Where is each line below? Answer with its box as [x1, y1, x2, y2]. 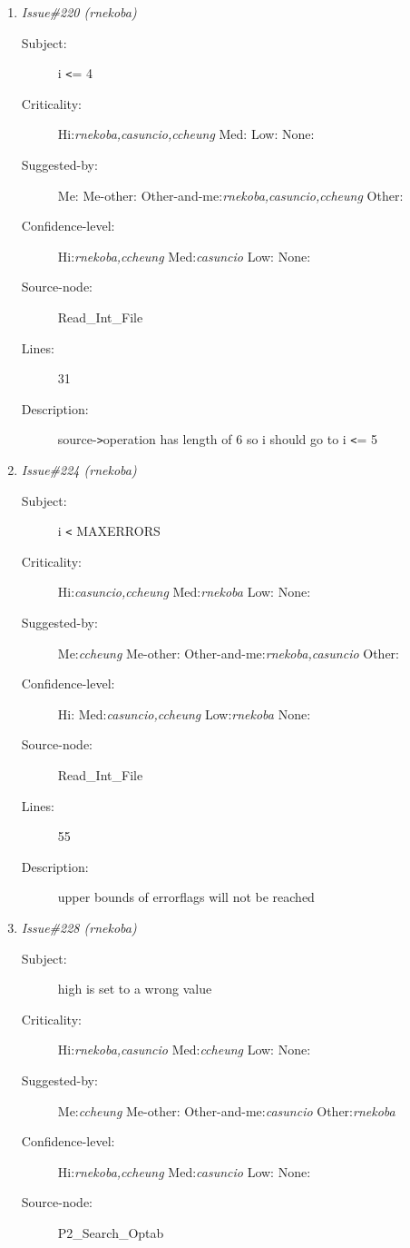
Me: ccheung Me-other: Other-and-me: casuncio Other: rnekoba [57, 1101, 395, 1120]
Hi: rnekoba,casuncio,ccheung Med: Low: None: [57, 124, 315, 144]
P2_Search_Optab [57, 1223, 164, 1242]
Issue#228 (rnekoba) [21, 918, 137, 936]
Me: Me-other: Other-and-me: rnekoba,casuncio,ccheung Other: [57, 185, 404, 204]
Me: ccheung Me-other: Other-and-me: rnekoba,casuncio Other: [57, 643, 399, 662]
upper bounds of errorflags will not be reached [57, 887, 315, 906]
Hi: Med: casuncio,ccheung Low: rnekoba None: [57, 704, 311, 723]
